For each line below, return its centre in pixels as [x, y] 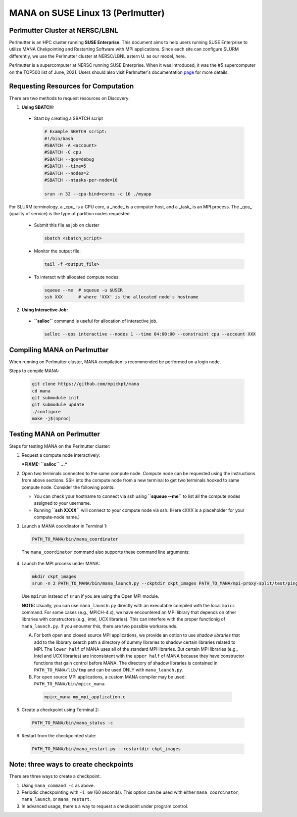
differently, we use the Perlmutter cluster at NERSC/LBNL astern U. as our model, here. [98, 56]
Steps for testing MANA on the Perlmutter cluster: [60, 446]
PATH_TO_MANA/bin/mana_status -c [73, 723]
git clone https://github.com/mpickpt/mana [86, 384]
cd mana [41, 391]
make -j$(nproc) [52, 419]
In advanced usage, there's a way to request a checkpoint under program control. [105, 806]
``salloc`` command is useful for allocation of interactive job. [96, 321]
